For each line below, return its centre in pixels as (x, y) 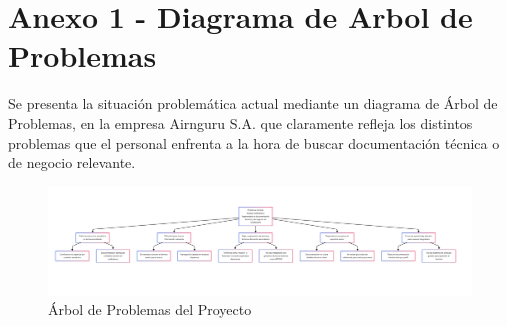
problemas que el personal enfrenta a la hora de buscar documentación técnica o (254, 142)
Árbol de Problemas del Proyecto (150, 309)
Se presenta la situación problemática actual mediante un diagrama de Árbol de (253, 103)
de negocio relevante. (72, 162)
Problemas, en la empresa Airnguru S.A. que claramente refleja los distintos (240, 122)
